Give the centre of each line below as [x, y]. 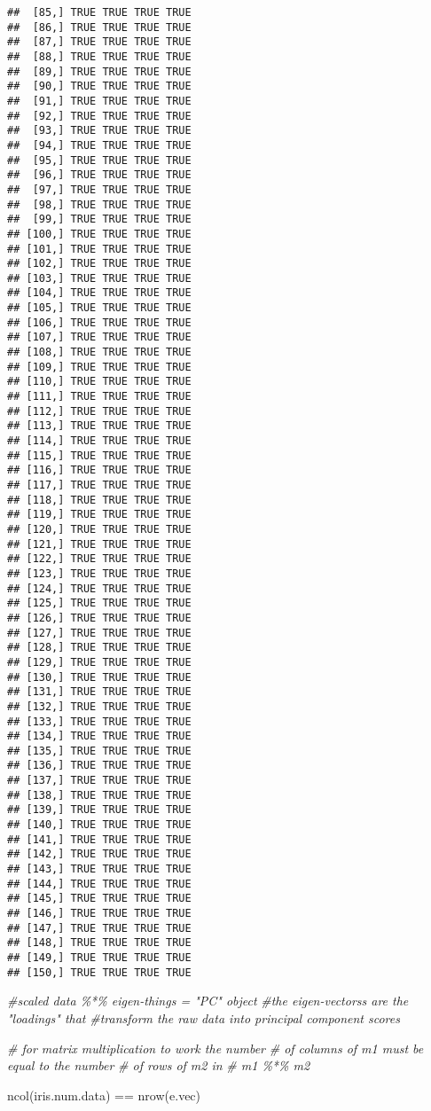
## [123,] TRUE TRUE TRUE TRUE [99, 573]
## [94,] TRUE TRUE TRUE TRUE [99, 145]
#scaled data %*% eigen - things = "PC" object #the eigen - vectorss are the [208, 1001]
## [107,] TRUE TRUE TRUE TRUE [99, 337]
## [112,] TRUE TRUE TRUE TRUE [99, 411]
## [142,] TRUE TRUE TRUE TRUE [99, 854]
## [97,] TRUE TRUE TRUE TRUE [99, 189]
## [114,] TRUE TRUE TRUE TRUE [99, 441]
